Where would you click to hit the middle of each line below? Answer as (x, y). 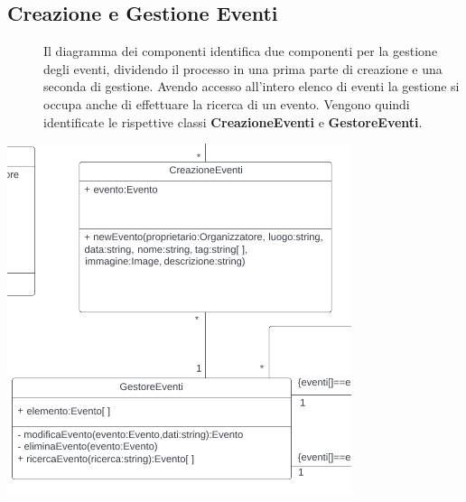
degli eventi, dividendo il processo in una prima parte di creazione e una (243, 68)
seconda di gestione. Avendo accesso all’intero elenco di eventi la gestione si (252, 86)
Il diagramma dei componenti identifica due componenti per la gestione (241, 51)
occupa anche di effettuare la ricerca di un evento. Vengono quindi (227, 103)
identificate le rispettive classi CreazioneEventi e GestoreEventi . (233, 121)
